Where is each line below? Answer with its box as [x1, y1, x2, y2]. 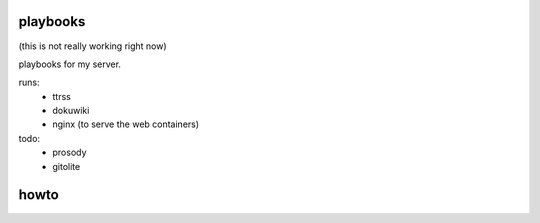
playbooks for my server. [18, 58, 122, 70]
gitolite [52, 160, 81, 172]
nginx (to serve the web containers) [52, 118, 200, 130]
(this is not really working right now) [18, 40, 167, 52]
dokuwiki [52, 105, 90, 117]
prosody [52, 146, 87, 159]
